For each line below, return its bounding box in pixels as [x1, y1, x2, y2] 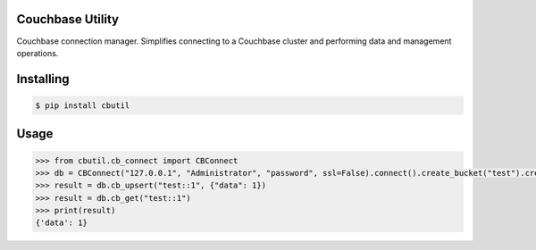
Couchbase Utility [16, 12, 120, 27]
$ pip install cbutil [35, 100, 130, 111]
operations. [16, 47, 59, 58]
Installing [16, 71, 71, 87]
